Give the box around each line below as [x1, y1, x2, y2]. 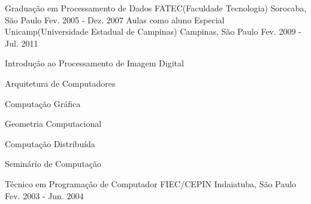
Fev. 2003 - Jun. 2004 [5, 189, 84, 202]
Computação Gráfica [5, 97, 81, 109]
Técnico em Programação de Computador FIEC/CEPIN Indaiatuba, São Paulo [5, 177, 296, 190]
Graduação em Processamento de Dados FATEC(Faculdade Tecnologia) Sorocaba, [5, 2, 307, 14]
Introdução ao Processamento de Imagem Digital [5, 57, 184, 69]
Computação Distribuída [5, 137, 95, 150]
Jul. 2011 [5, 36, 38, 49]
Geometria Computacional [5, 117, 102, 130]
